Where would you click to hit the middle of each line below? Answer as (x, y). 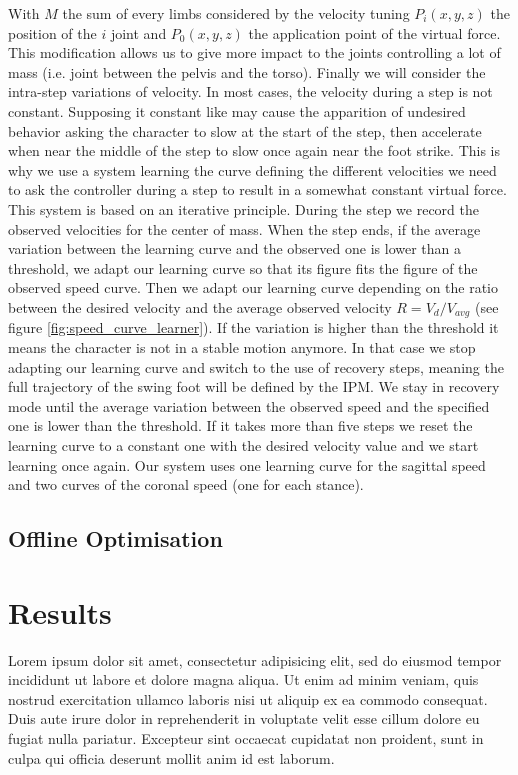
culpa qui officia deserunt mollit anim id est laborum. (171, 757)
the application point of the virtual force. (374, 32)
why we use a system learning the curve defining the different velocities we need (252, 169)
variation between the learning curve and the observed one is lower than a (234, 248)
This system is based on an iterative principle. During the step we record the (243, 208)
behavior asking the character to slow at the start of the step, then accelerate (245, 130)
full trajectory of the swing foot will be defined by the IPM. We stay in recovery (254, 386)
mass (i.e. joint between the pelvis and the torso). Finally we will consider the (247, 71)
